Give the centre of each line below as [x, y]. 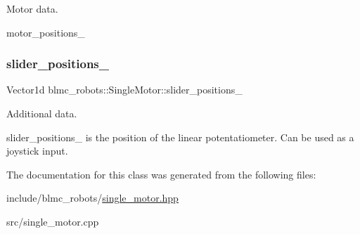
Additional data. [42, 113]
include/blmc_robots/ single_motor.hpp [92, 198]
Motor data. [32, 8]
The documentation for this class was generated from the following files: [161, 174]
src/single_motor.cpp [53, 221]
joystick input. [37, 151]
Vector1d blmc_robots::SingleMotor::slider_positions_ [124, 90]
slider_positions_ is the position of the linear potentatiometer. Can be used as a [180, 137]
